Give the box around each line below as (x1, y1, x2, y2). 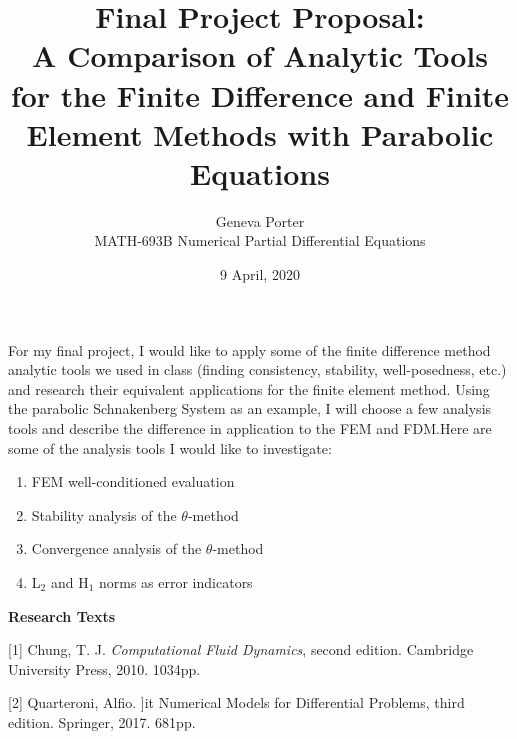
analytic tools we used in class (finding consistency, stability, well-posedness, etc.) (8, 359, 507, 380)
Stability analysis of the (31, 504, 177, 525)
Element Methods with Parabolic (26, 113, 494, 154)
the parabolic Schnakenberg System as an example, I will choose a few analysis (8, 398, 492, 419)
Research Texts (8, 605, 116, 626)
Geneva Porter (215, 210, 305, 231)
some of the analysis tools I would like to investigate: (8, 437, 332, 458)
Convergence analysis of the (31, 538, 202, 559)
